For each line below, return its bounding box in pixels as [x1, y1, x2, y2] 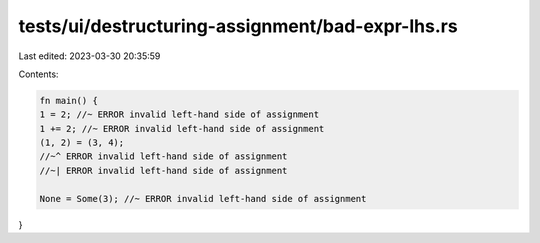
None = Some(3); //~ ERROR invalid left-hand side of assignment [39, 193, 367, 204]
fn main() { [39, 95, 99, 106]
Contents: [18, 68, 59, 80]
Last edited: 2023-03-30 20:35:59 [18, 50, 161, 62]
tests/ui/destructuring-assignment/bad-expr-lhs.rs [18, 15, 459, 37]
